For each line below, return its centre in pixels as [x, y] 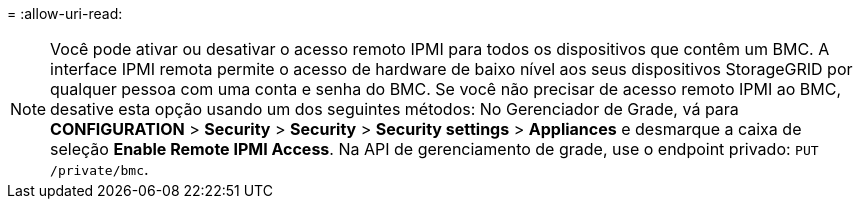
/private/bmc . [99, 169]
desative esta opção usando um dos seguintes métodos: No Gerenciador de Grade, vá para [394, 109]
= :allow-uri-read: [65, 13]
